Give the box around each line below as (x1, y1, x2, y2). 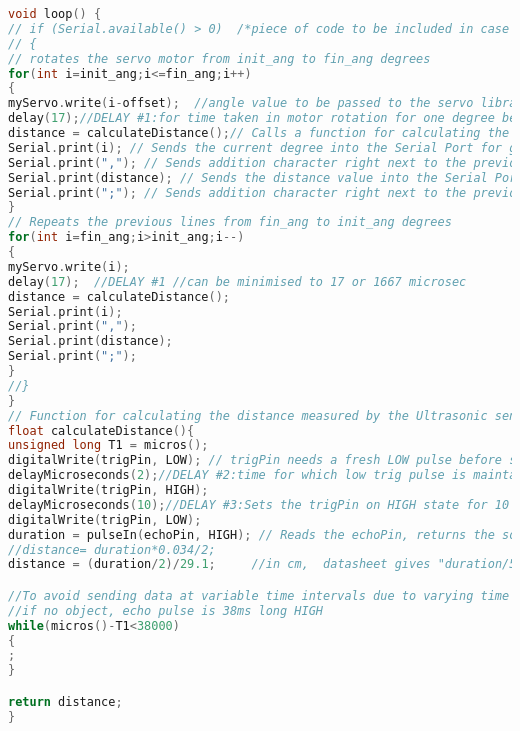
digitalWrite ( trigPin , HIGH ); (8, 483, 209, 497)
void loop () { (8, 7, 102, 21)
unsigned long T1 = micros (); (8, 438, 209, 453)
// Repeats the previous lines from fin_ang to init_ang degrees (8, 215, 452, 230)
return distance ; (8, 694, 123, 709)
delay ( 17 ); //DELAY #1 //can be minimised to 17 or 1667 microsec (8, 274, 467, 289)
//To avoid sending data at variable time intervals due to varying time (8, 588, 510, 603)
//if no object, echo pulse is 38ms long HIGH (8, 603, 323, 618)
